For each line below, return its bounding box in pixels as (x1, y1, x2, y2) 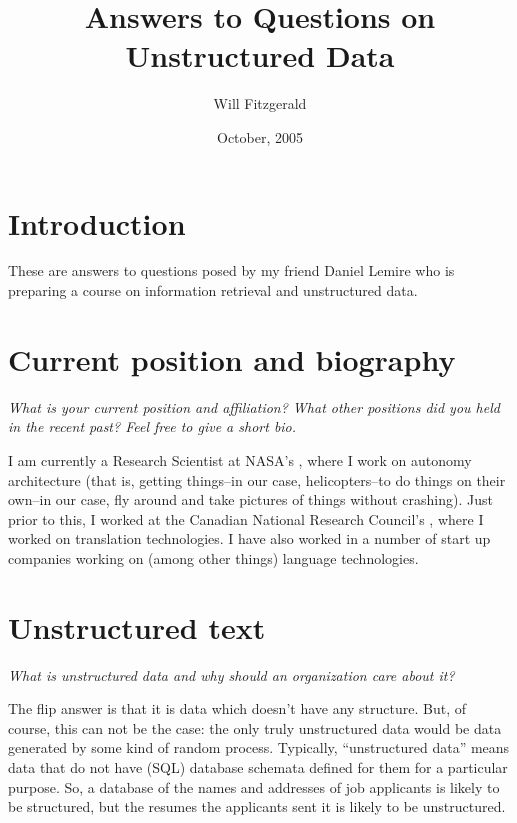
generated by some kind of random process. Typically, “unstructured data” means (8, 737, 510, 758)
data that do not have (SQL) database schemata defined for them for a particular (8, 757, 508, 777)
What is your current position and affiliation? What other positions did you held (8, 396, 500, 417)
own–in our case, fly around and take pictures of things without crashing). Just (8, 489, 493, 510)
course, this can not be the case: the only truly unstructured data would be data (8, 717, 502, 738)
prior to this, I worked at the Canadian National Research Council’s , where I (8, 508, 484, 529)
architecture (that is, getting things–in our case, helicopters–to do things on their (8, 469, 506, 490)
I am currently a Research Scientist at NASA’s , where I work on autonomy (8, 449, 472, 470)
